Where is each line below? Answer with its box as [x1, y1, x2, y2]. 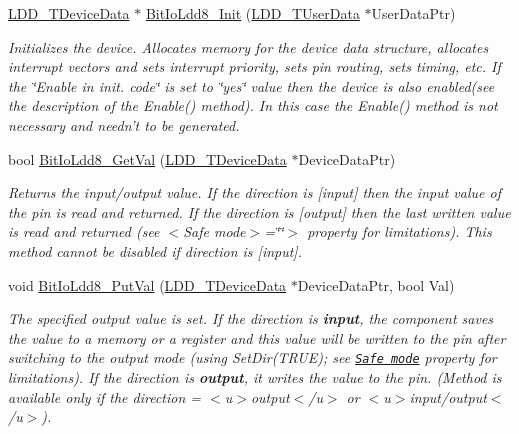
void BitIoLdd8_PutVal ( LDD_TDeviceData [8, 274, 287, 295]
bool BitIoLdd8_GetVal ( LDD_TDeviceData [8, 148, 287, 169]
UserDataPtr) [371, 3, 456, 23]
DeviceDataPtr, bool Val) [297, 274, 455, 295]
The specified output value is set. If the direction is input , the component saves [8, 308, 494, 329]
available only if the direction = [8, 386, 202, 407]
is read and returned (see [8, 221, 160, 242]
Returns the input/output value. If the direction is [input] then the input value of [8, 182, 501, 203]
